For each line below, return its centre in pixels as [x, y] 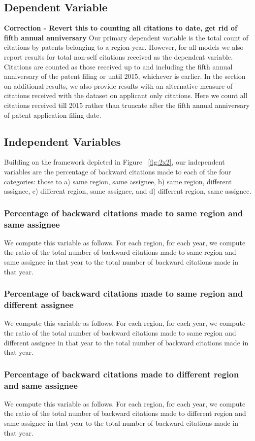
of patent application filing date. [53, 115]
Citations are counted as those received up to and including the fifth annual [118, 66]
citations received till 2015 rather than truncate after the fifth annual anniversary [127, 105]
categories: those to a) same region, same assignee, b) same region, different [118, 181]
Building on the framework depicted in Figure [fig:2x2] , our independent [114, 162]
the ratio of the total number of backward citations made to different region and [125, 413]
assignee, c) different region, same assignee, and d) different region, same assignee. [128, 191]
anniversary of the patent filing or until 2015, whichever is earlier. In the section [125, 76]
